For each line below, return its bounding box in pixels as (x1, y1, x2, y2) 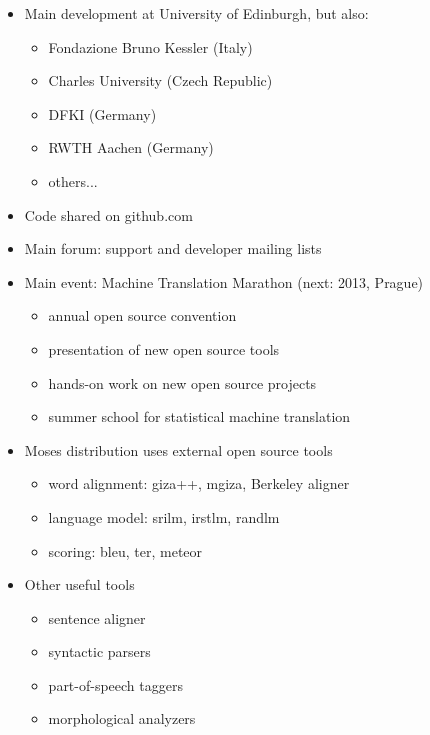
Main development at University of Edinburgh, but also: (24, 3, 369, 23)
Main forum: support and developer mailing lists (24, 238, 322, 259)
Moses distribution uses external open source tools (24, 439, 333, 460)
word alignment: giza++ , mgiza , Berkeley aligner (48, 473, 350, 494)
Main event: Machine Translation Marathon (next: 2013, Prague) (24, 271, 424, 292)
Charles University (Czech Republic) (48, 70, 273, 91)
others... (48, 170, 98, 191)
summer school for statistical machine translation (48, 406, 351, 427)
